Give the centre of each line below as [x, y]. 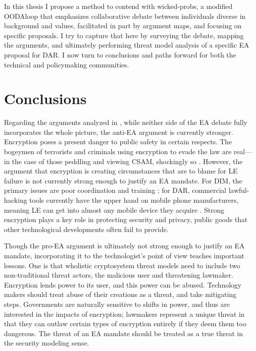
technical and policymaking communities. [67, 64]
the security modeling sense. [47, 343]
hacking [16, 200]
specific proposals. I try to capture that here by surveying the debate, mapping [124, 35]
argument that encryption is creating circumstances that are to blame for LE [121, 171]
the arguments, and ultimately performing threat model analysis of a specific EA [127, 45]
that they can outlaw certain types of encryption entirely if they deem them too [125, 323]
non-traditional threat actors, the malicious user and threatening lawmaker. [119, 275]
